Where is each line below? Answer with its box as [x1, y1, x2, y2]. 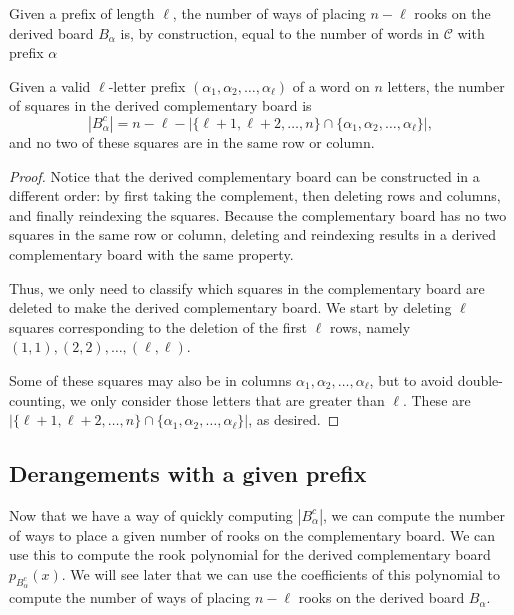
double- [457, 369, 503, 390]
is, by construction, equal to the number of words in [120, 22, 439, 43]
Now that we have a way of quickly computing [9, 504, 293, 525]
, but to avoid [369, 369, 454, 390]
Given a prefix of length [9, 3, 155, 23]
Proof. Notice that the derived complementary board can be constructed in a [9, 165, 480, 186]
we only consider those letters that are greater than [70, 389, 385, 410]
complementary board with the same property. [9, 243, 294, 264]
